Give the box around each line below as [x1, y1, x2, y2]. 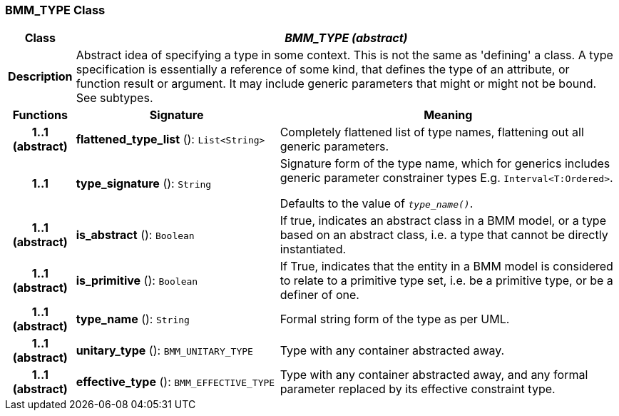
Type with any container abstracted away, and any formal [280, 367, 588, 382]
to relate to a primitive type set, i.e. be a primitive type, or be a [280, 273, 613, 288]
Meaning [424, 108, 473, 123]
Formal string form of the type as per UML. [280, 312, 510, 327]
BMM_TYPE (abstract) [285, 31, 408, 46]
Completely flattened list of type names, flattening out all [280, 125, 584, 140]
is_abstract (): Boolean [76, 228, 195, 243]
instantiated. [280, 242, 347, 257]
